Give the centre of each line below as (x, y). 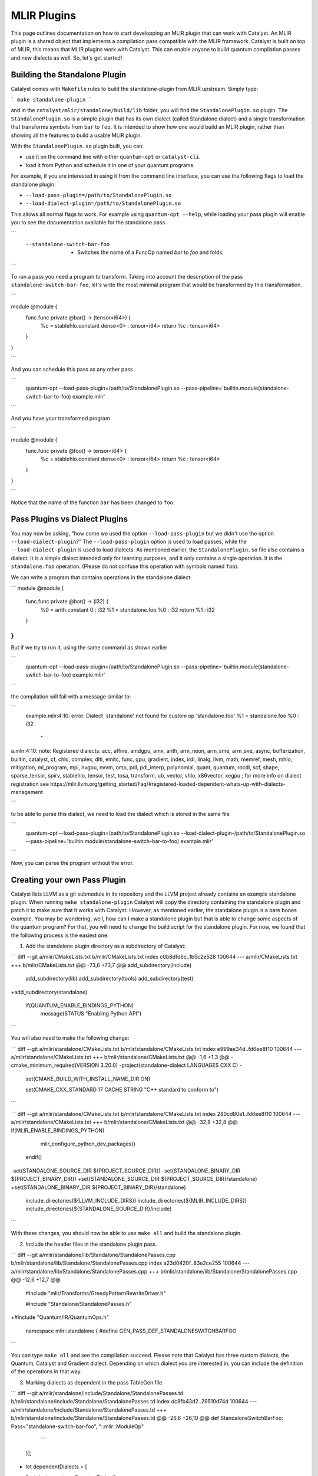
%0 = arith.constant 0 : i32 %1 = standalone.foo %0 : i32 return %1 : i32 (127, 610)
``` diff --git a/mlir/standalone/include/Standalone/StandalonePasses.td (97, 1393)
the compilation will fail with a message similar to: (71, 697)
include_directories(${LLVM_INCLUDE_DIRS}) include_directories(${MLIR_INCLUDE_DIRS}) (136, 1201)
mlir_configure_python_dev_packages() (88, 1144)
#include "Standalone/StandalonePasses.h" (79, 1304)
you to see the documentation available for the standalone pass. (89, 223)
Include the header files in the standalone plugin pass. (91, 1244)
